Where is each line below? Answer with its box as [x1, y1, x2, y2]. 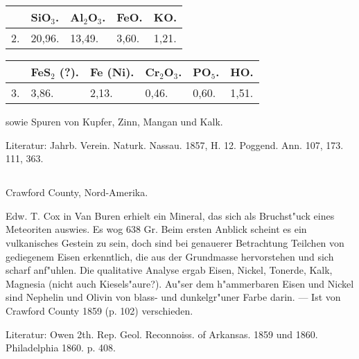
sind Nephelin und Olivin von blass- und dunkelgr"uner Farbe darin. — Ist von [6, 290, 341, 304]
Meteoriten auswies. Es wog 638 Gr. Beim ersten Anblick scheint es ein [6, 222, 307, 236]
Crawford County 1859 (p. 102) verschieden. [6, 303, 193, 317]
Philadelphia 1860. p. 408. [6, 340, 116, 355]
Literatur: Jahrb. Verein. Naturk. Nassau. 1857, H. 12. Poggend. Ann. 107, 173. [6, 137, 344, 152]
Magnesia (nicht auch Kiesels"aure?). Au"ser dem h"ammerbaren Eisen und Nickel [6, 276, 354, 290]
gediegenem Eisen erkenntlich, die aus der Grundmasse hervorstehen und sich [6, 249, 334, 263]
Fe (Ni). [89, 64, 134, 80]
